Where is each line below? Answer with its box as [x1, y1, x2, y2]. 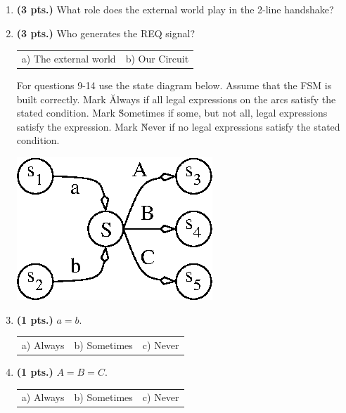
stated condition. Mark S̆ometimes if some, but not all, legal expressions [16, 105, 328, 120]
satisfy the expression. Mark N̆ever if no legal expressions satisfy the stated [16, 119, 340, 133]
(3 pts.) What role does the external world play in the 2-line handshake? [16, 2, 334, 16]
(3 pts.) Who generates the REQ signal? [16, 25, 196, 40]
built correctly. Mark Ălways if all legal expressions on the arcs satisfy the [16, 91, 336, 106]
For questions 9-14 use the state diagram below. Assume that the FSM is [16, 78, 332, 93]
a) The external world [21, 51, 116, 65]
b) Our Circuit [125, 51, 189, 65]
